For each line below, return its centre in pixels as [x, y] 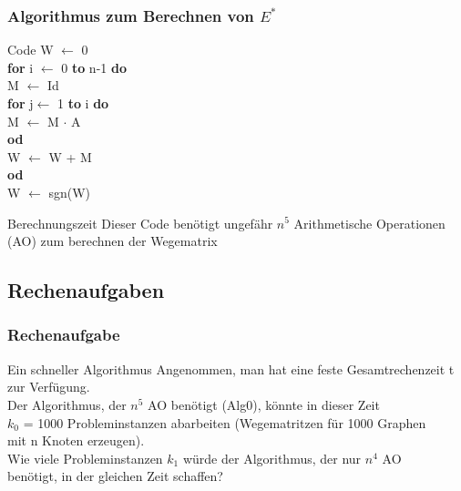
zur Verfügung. [49, 387]
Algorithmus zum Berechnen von [131, 15]
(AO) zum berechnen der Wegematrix [113, 241]
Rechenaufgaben [86, 290]
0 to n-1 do [94, 67]
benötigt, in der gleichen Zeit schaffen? [115, 476]
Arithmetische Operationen [369, 223]
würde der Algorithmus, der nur [272, 458]
